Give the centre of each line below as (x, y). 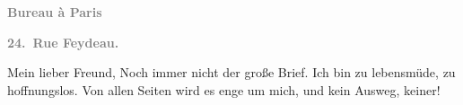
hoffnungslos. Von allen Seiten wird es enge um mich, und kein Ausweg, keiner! (224, 89)
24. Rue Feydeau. (63, 42)
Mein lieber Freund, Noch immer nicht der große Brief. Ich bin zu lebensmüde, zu (231, 72)
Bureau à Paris (55, 12)
